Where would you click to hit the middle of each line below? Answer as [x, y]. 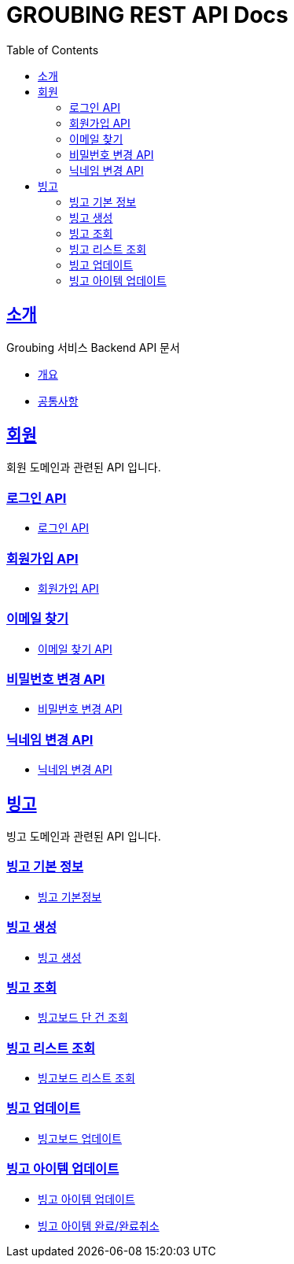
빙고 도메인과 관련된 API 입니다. [84, 837]
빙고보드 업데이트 [80, 1138]
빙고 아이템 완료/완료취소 [99, 1225]
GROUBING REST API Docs [147, 15]
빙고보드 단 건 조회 [83, 1018]
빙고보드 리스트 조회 [86, 1078]
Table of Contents [53, 50]
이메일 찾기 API [75, 649]
